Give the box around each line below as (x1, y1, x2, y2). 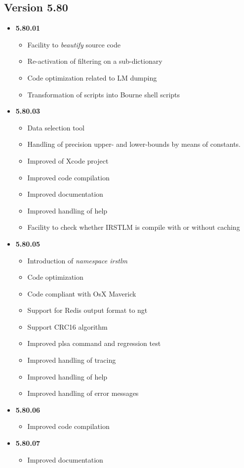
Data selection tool (27, 122, 84, 132)
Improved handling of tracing (27, 355, 116, 365)
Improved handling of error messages (27, 388, 139, 398)
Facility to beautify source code (27, 39, 121, 49)
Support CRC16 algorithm (27, 321, 108, 332)
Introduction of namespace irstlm (27, 255, 127, 265)
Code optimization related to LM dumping (27, 72, 157, 83)
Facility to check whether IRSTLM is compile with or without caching (27, 222, 240, 232)
